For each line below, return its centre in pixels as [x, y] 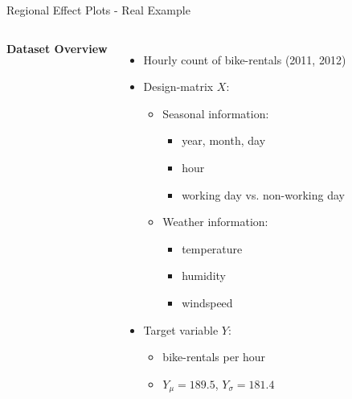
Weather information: [215, 222]
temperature [212, 248]
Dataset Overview [57, 48]
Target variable [181, 329]
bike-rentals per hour [214, 357]
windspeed [207, 302]
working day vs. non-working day [263, 194]
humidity [204, 276]
